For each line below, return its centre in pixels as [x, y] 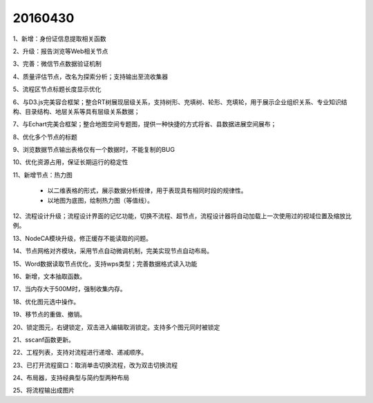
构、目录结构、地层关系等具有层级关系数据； [76, 111]
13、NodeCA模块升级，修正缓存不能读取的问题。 [82, 238]
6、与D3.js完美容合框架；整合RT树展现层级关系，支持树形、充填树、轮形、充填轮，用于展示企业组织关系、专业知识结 [180, 102]
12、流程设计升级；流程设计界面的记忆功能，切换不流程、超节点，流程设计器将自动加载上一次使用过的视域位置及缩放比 [182, 216]
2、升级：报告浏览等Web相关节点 [60, 51]
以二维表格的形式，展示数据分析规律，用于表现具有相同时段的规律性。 [147, 190]
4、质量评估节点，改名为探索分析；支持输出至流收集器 [90, 77]
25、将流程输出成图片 [44, 391]
